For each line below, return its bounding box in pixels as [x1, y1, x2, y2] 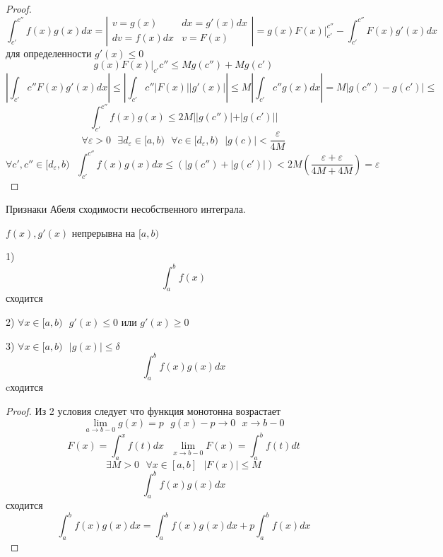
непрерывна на [71, 225, 136, 240]
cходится [6, 380, 43, 394]
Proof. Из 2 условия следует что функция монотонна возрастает [6, 403, 281, 418]
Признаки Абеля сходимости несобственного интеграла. [6, 201, 246, 216]
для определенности [6, 45, 92, 60]
